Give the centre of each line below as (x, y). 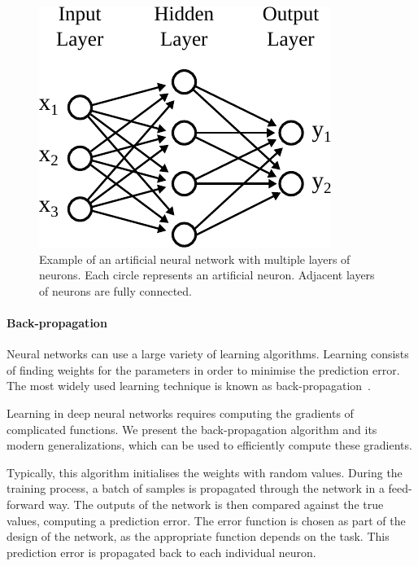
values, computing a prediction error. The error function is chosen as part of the (206, 520)
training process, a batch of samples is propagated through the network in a (196, 488)
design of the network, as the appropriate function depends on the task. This (198, 536)
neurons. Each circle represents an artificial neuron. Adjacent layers (207, 275)
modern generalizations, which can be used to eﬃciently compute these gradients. (209, 445)
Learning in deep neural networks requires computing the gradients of (180, 412)
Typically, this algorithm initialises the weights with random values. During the (205, 472)
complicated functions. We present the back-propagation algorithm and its (192, 429)
